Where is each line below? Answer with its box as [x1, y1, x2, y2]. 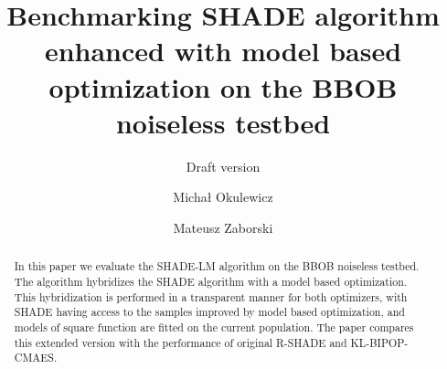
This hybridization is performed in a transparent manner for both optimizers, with [14, 289, 408, 304]
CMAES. [14, 350, 58, 365]
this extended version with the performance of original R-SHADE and [14, 334, 347, 350]
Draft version [186, 156, 261, 175]
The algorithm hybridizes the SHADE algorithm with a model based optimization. [14, 273, 408, 289]
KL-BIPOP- [350, 334, 409, 350]
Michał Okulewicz [173, 187, 273, 206]
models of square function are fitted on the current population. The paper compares [14, 319, 414, 334]
